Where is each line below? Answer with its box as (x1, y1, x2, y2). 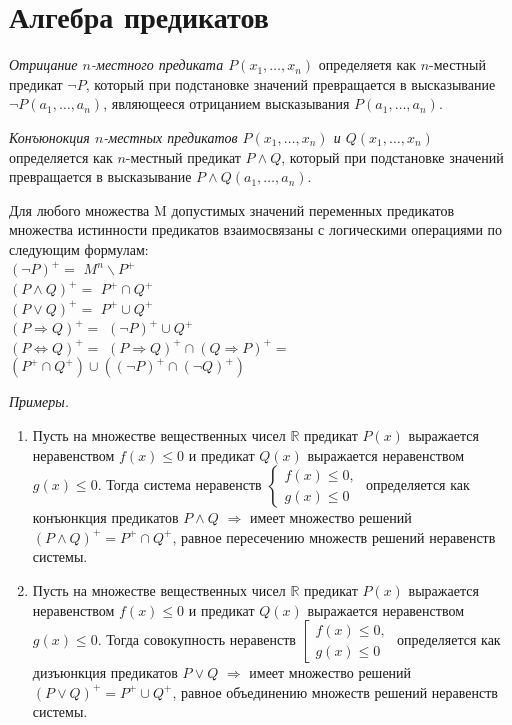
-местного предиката (90, 54, 224, 75)
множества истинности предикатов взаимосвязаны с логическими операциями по (9, 219, 503, 240)
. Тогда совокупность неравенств (97, 629, 296, 650)
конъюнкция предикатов (32, 507, 179, 528)
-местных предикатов (103, 126, 238, 147)
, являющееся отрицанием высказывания (103, 93, 350, 114)
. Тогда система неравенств (97, 474, 262, 495)
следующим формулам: (9, 238, 149, 259)
